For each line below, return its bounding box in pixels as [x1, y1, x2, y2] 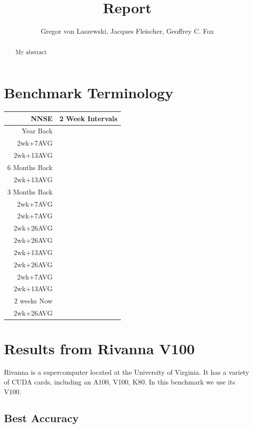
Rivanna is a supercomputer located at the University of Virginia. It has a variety [4, 367, 249, 377]
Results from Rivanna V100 [4, 339, 195, 359]
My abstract [15, 47, 47, 56]
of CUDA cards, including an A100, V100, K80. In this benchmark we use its [4, 376, 235, 386]
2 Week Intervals [59, 113, 117, 123]
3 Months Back [7, 186, 53, 196]
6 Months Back [7, 162, 53, 172]
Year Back [22, 126, 53, 136]
